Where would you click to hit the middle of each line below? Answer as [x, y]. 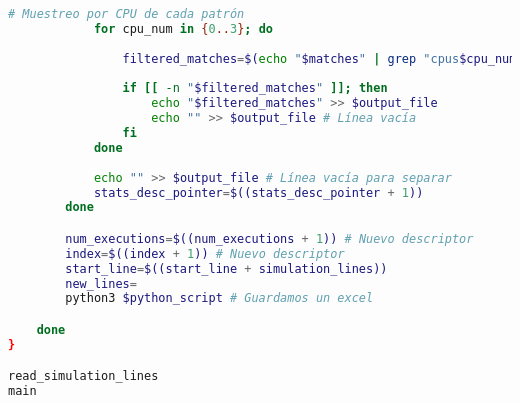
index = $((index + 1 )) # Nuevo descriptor [205, 253]
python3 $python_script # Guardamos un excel [219, 298]
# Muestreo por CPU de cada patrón [126, 14]
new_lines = [101, 283]
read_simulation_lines [83, 376]
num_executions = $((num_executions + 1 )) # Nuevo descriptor [269, 238]
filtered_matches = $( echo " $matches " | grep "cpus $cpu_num [319, 58]
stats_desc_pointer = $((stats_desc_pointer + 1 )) [258, 192]
